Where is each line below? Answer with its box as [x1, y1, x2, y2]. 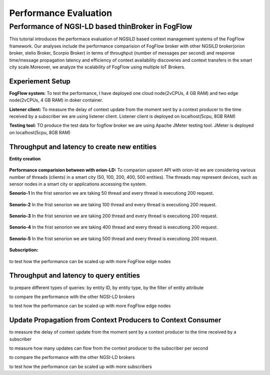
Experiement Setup [9, 77, 71, 85]
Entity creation [9, 155, 41, 162]
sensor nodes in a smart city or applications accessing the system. [9, 181, 147, 187]
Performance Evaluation [9, 7, 112, 18]
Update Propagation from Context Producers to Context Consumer [9, 316, 221, 325]
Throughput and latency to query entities [9, 271, 140, 280]
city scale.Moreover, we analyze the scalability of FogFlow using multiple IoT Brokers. [9, 64, 186, 70]
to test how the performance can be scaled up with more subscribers [9, 364, 152, 370]
